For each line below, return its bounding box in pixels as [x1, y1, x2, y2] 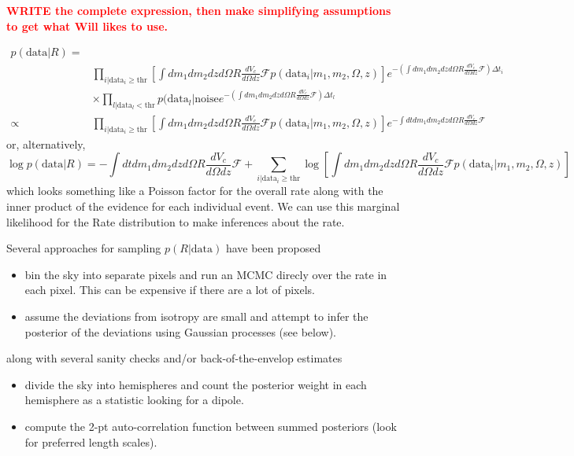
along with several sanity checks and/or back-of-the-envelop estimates [6, 350, 343, 366]
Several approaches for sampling [6, 240, 161, 256]
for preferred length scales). [24, 433, 157, 450]
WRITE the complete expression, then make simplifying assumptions [6, 2, 391, 18]
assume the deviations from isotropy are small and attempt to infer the [24, 308, 368, 324]
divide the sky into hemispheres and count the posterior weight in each [24, 376, 367, 392]
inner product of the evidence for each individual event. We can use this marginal [6, 198, 400, 215]
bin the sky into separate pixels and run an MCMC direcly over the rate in [24, 266, 387, 282]
